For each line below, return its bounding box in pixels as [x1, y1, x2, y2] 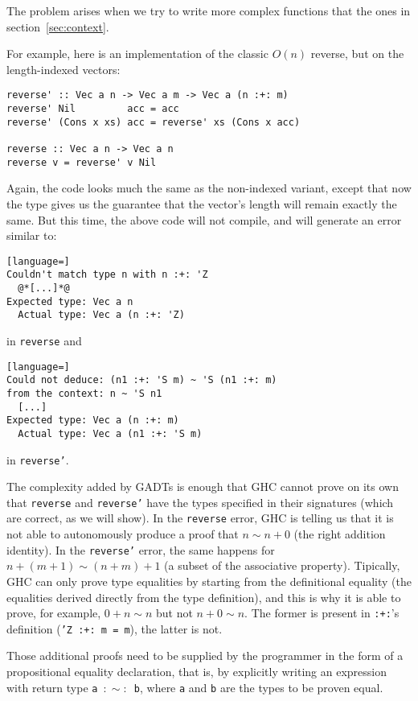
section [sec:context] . [6, 18, 109, 35]
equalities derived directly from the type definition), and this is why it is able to [6, 588, 401, 605]
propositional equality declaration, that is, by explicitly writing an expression [6, 663, 387, 680]
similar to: [6, 227, 57, 244]
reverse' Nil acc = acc [6, 103, 179, 115]
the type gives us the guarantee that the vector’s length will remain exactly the [6, 195, 397, 212]
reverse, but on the [310, 45, 404, 62]
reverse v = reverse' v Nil [6, 156, 157, 168]
